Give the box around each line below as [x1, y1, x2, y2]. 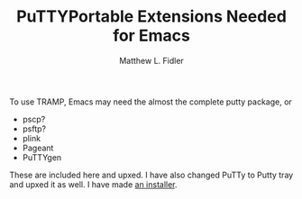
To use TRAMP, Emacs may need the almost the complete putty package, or [9, 96, 293, 107]
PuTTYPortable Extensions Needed [16, 6, 287, 27]
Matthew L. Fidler [118, 55, 185, 66]
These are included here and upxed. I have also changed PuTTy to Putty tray [9, 169, 294, 180]
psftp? [22, 123, 47, 134]
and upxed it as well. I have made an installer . [9, 178, 178, 190]
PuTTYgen [22, 151, 62, 163]
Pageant [22, 142, 54, 153]
